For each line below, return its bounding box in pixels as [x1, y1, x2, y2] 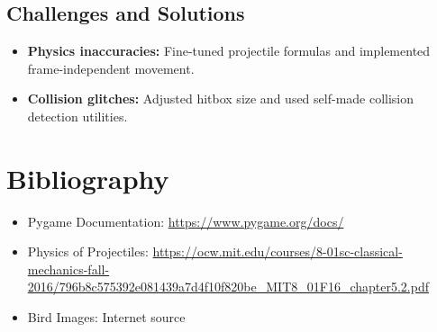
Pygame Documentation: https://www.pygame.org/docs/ [27, 211, 344, 230]
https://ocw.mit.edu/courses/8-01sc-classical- [152, 242, 403, 261]
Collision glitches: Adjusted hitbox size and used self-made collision [27, 89, 414, 108]
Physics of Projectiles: [27, 242, 149, 261]
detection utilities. [27, 106, 128, 125]
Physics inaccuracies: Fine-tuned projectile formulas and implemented [27, 41, 431, 60]
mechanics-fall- [27, 259, 110, 278]
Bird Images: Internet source [27, 308, 186, 327]
